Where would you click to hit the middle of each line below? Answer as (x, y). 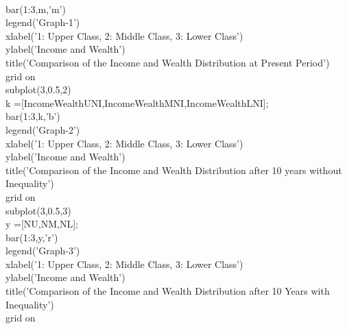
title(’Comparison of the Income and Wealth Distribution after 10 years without (174, 170)
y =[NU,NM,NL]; (42, 224)
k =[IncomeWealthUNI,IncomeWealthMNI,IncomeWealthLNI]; (137, 102)
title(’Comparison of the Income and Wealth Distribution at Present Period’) (168, 62)
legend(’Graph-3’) (43, 251)
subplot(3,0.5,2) (38, 89)
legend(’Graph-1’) (43, 22)
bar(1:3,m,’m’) (36, 9)
